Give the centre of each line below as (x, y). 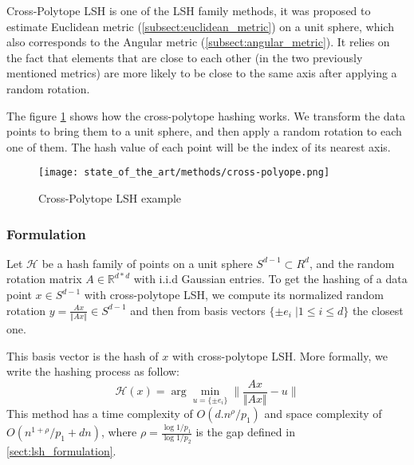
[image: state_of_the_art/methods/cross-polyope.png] (184, 173)
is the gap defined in (245, 432)
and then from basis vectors (198, 310)
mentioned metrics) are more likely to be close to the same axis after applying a (202, 73)
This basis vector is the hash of (83, 355)
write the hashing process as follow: (93, 371)
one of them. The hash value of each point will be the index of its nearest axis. (199, 146)
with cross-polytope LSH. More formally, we (280, 355)
